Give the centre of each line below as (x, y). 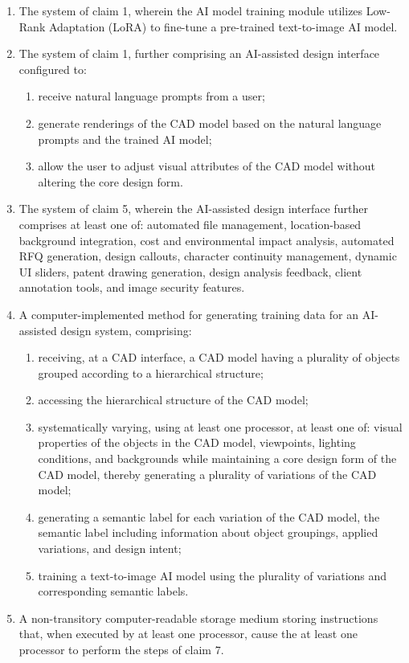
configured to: (53, 69)
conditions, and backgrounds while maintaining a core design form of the (217, 458)
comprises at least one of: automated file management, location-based (190, 224)
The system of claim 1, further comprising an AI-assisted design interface (199, 53)
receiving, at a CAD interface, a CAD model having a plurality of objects (219, 357)
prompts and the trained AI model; (125, 139)
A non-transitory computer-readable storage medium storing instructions (198, 618)
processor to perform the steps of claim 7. (121, 649)
